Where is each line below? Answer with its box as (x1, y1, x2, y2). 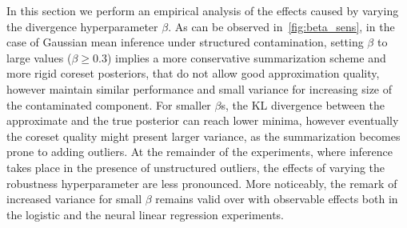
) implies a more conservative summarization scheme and (106, 49, 386, 66)
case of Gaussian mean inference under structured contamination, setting (6, 34, 364, 50)
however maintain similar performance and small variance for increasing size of (6, 80, 393, 97)
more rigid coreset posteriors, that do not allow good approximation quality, (6, 65, 380, 82)
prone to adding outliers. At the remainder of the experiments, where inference (6, 143, 393, 160)
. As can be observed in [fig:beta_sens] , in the (168, 18, 395, 34)
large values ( (6, 49, 72, 66)
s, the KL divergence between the (221, 96, 385, 113)
